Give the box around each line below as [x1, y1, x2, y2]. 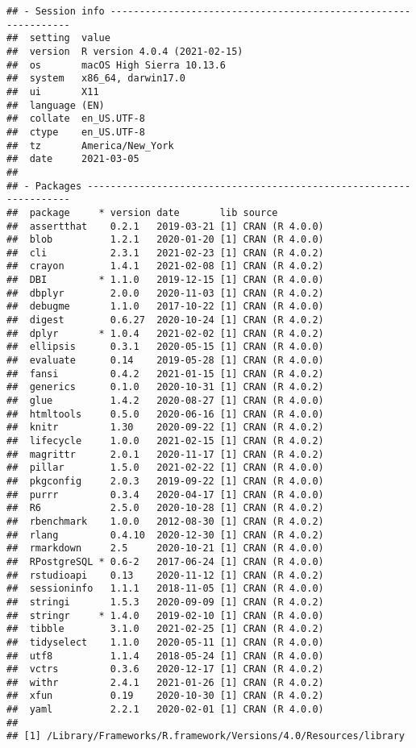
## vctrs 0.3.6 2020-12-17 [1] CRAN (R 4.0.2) [6, 663, 324, 675]
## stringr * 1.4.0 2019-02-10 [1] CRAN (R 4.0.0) [6, 609, 324, 621]
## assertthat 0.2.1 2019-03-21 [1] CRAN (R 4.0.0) [6, 220, 324, 232]
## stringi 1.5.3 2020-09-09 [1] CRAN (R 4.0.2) [6, 596, 324, 608]
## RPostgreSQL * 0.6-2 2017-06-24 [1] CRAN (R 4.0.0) [6, 555, 324, 567]
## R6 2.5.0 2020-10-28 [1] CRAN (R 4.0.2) [6, 502, 324, 514]
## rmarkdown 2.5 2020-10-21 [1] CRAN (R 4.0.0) [6, 542, 324, 555]
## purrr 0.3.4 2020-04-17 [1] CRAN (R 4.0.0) [6, 488, 324, 501]
